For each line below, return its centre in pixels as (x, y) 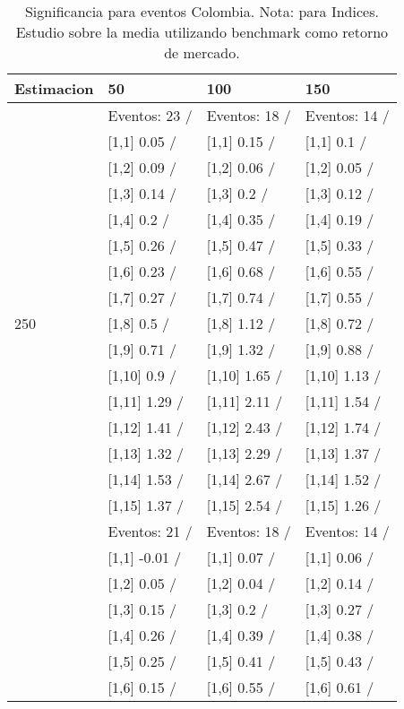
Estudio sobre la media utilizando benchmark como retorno (202, 32)
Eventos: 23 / (150, 115)
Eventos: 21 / (150, 531)
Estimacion (54, 88)
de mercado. (202, 52)
